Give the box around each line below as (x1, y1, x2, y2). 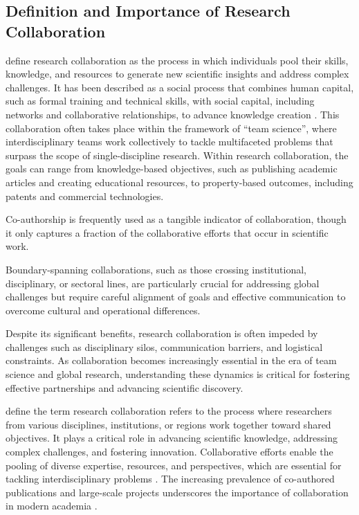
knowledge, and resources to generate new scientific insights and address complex (6, 66, 349, 81)
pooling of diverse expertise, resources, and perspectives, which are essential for (6, 458, 342, 472)
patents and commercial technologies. (6, 188, 164, 203)
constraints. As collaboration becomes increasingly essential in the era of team (6, 353, 337, 368)
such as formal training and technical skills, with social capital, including (6, 93, 315, 108)
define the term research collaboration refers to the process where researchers (6, 404, 332, 418)
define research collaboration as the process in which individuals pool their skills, (6, 53, 349, 67)
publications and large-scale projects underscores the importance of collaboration (6, 485, 349, 499)
